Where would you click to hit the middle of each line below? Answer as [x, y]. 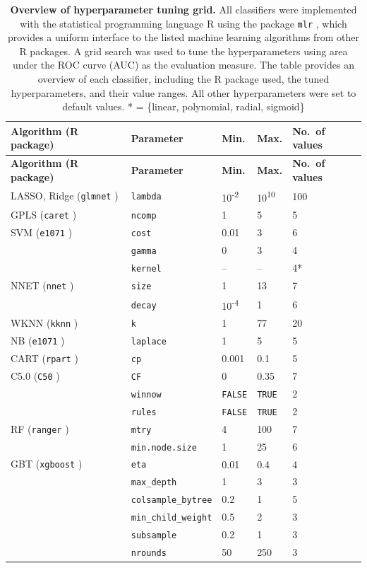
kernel [146, 268]
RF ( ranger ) [40, 428]
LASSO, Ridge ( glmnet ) [65, 196]
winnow [146, 394]
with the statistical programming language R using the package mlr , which [183, 23]
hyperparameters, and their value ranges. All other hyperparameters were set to [183, 92]
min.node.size [164, 447]
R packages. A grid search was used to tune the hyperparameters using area [183, 51]
